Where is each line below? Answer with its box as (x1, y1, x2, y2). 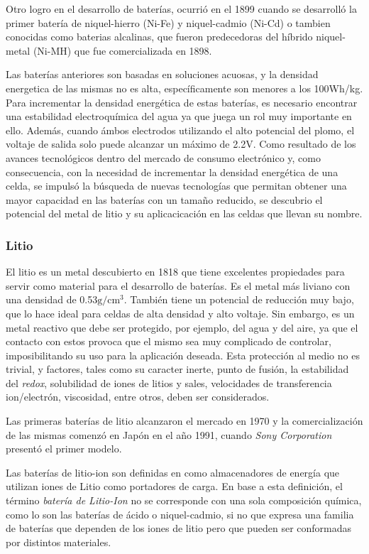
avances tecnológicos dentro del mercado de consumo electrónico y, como (6, 150, 321, 165)
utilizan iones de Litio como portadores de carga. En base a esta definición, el (6, 479, 343, 494)
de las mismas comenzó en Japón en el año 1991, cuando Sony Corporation (6, 427, 332, 442)
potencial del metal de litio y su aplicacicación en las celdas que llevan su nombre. (6, 206, 363, 221)
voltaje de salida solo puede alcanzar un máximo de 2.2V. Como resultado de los (6, 136, 356, 151)
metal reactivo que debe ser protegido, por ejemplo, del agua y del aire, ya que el (6, 320, 358, 335)
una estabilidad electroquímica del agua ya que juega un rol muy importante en (6, 109, 352, 124)
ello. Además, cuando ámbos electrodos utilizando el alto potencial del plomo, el (6, 122, 355, 137)
